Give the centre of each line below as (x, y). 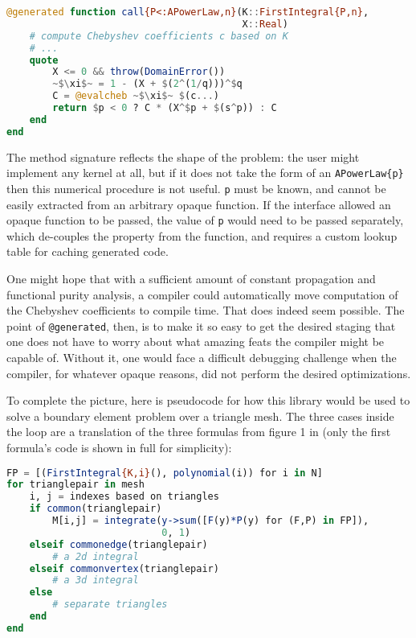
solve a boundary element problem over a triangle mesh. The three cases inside (200, 416)
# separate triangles (110, 605)
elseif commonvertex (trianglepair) (124, 568)
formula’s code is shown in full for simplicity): (119, 447)
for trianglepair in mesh (75, 485)
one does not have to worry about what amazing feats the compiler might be (196, 342)
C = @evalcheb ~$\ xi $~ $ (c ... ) (136, 96)
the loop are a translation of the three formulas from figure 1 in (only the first (199, 432)
